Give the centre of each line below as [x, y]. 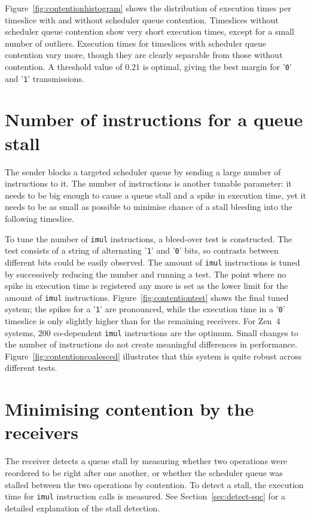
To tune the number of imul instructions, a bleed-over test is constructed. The [149, 238]
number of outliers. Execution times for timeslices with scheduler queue [136, 43]
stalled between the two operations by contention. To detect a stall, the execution [154, 484]
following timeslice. [39, 218]
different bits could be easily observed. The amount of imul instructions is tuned [153, 262]
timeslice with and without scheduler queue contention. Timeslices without [142, 19]
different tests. [31, 368]
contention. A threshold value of [64, 66]
